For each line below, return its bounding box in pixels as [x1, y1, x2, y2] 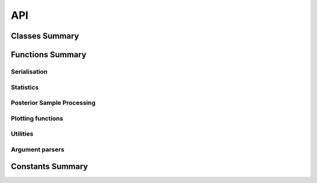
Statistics [11, 83, 39, 91]
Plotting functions [11, 114, 64, 122]
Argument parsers [11, 145, 65, 153]
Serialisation [11, 67, 48, 75]
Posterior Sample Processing [11, 99, 96, 107]
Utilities [11, 130, 33, 138]
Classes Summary [11, 31, 79, 41]
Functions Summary [11, 50, 87, 60]
